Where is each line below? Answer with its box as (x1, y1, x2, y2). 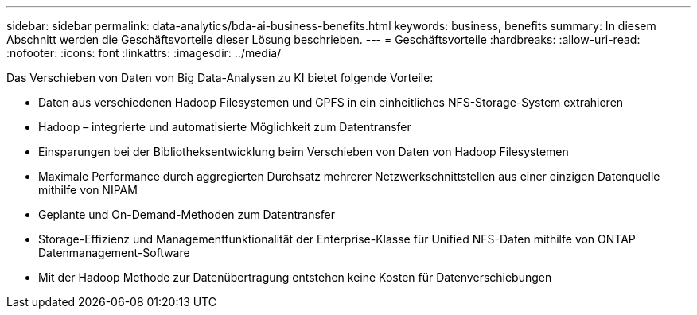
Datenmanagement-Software (38, 246, 190, 259)
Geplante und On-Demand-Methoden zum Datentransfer (38, 208, 336, 221)
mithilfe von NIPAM (38, 183, 138, 196)
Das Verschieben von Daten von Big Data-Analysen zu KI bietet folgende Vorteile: (6, 71, 434, 84)
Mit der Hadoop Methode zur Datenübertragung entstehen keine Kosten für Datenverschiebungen (38, 270, 552, 284)
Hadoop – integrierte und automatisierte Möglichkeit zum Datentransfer (38, 120, 411, 134)
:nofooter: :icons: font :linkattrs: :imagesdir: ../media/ (6, 46, 282, 60)
